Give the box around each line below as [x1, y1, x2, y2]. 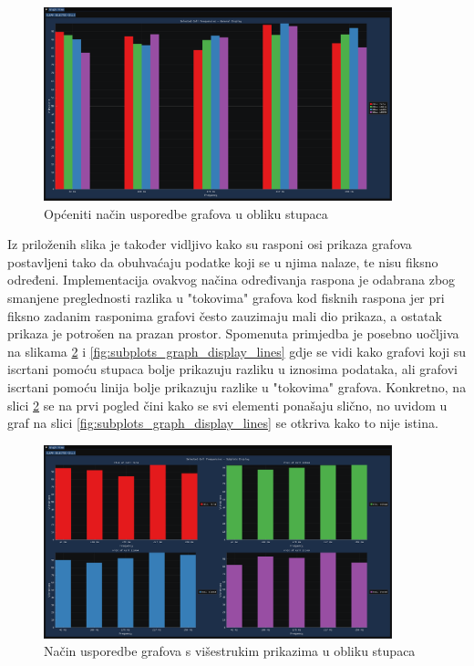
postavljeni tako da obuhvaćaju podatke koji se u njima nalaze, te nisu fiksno [7, 252, 438, 271]
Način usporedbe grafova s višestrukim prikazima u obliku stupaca [44, 641, 416, 661]
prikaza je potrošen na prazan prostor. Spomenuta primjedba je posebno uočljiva [7, 324, 459, 343]
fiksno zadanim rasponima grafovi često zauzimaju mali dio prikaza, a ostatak [7, 306, 442, 325]
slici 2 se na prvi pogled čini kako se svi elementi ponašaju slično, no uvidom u [7, 395, 448, 414]
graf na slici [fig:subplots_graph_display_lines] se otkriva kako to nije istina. [7, 413, 438, 432]
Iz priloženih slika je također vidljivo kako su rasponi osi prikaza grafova [7, 234, 412, 254]
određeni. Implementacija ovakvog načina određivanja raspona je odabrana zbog [7, 270, 456, 289]
